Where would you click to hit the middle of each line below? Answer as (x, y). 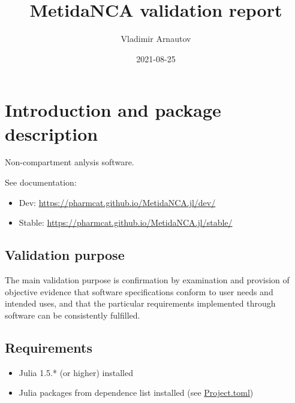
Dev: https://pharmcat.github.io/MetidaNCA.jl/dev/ (117, 202)
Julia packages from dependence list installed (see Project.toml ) (136, 393)
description (52, 133)
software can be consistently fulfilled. (73, 315)
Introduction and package (113, 110)
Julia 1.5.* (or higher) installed (76, 372)
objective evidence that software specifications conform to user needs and (139, 291)
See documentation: (41, 182)
